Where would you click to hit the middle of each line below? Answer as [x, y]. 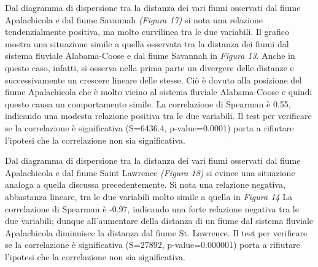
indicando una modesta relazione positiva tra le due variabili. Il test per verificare [158, 116]
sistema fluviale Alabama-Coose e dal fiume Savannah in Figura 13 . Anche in [150, 56]
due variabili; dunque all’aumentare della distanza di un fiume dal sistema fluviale [159, 221]
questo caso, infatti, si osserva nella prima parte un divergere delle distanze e [149, 67]
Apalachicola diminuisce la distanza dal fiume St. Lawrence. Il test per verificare [156, 232]
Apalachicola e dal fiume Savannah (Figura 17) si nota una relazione [134, 19]
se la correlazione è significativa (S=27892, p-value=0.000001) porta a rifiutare [153, 245]
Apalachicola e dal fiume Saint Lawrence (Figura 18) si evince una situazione [150, 172]
